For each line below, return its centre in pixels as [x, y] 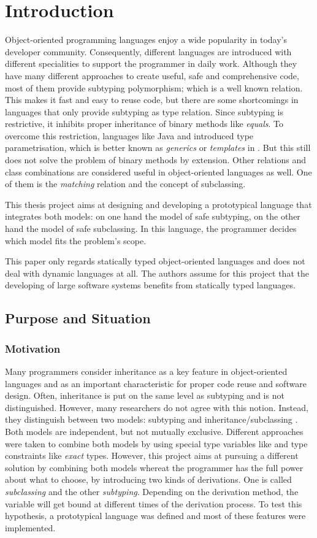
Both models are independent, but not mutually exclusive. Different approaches [154, 431]
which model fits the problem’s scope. [76, 240]
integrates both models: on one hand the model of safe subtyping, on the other [153, 216]
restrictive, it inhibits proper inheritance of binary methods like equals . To [144, 124]
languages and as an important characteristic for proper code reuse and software [156, 383]
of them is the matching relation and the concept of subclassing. [125, 184]
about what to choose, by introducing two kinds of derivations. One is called [148, 479]
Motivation [33, 348]
